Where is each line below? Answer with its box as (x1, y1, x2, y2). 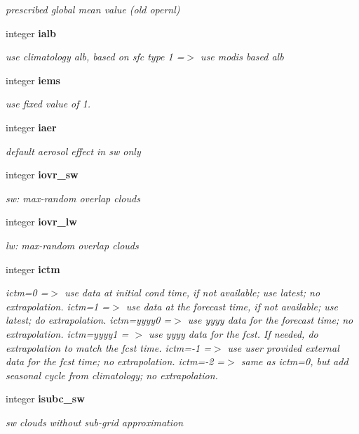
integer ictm (6, 261, 60, 276)
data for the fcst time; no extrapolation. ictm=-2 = (6, 354, 225, 369)
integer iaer (6, 119, 57, 134)
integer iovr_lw (6, 214, 77, 229)
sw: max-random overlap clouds (6, 190, 140, 205)
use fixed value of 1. (6, 96, 91, 111)
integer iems (6, 72, 60, 87)
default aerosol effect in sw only (6, 143, 141, 158)
